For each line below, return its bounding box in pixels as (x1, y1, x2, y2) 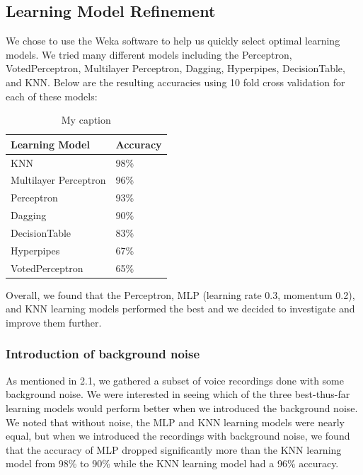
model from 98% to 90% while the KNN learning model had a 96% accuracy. (6, 456, 339, 471)
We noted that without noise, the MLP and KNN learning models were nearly (6, 414, 345, 429)
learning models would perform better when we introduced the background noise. (6, 400, 358, 415)
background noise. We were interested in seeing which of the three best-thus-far (6, 387, 350, 401)
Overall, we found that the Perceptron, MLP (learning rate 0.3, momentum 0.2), (6, 287, 355, 302)
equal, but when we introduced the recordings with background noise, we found (6, 428, 350, 443)
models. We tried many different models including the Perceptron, (6, 47, 292, 61)
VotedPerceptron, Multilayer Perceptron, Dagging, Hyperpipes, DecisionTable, (6, 61, 345, 76)
